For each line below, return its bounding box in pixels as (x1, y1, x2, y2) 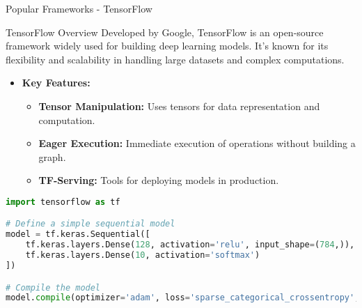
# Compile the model (6, 282, 101, 293)
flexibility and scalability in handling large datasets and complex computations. (6, 52, 345, 66)
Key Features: (22, 75, 90, 90)
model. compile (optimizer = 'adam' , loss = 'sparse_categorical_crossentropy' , (6, 293, 360, 303)
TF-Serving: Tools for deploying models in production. (38, 173, 279, 187)
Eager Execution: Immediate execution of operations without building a (38, 136, 356, 151)
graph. (38, 149, 66, 164)
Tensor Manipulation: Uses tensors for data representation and (38, 98, 320, 113)
